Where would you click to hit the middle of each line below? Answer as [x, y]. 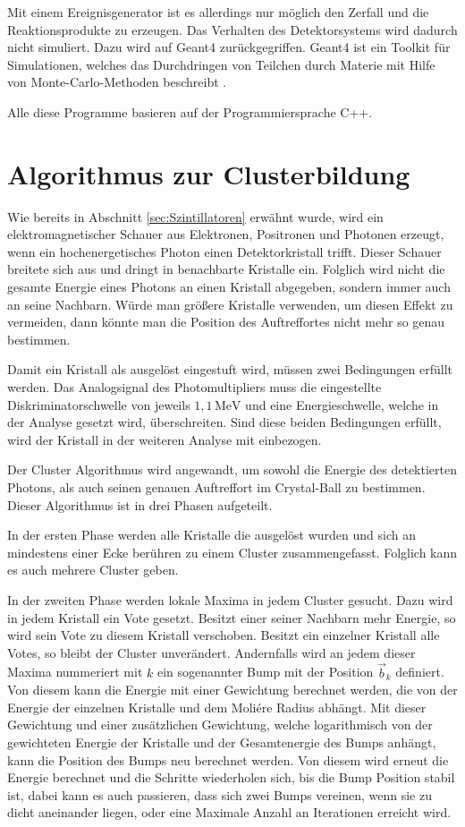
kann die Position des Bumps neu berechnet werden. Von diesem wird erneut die [228, 759]
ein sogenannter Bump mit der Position [265, 672]
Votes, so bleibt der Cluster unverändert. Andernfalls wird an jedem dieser [211, 652]
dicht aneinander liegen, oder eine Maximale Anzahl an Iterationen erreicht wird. [229, 812]
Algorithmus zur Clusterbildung [209, 173]
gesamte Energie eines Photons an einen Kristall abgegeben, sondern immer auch [229, 287]
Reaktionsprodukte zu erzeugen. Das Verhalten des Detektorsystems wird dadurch [232, 29]
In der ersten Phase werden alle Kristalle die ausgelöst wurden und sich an [212, 535]
